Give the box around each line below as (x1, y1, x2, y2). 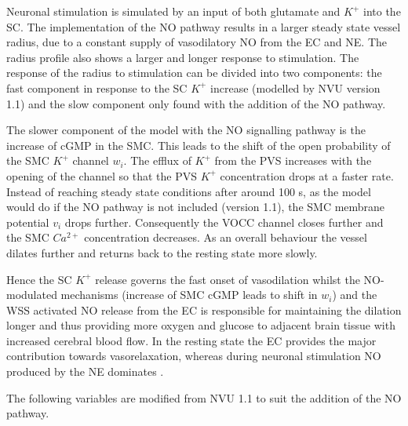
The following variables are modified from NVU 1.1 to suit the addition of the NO (6, 389, 402, 406)
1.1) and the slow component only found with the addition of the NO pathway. (6, 95, 386, 111)
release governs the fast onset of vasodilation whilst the (95, 271, 360, 287)
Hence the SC (6, 271, 72, 287)
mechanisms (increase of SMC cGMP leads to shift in (60, 286, 318, 303)
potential (6, 213, 49, 230)
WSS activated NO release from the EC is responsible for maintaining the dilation (6, 301, 402, 318)
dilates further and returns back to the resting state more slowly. (6, 244, 318, 260)
